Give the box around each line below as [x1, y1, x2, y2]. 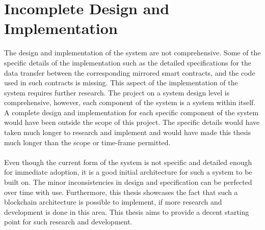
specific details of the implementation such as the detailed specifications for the [4, 57, 252, 68]
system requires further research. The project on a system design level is [4, 87, 230, 97]
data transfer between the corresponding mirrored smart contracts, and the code [4, 67, 255, 78]
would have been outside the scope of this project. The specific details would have [4, 117, 260, 127]
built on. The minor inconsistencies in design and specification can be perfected [4, 177, 252, 187]
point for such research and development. [4, 216, 132, 227]
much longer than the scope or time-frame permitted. [4, 137, 171, 147]
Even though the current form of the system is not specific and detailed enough [4, 156, 252, 167]
